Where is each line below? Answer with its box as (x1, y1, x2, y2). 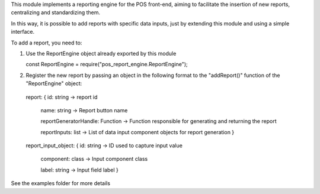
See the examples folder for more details (11, 180, 111, 187)
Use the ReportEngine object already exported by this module (25, 50, 177, 57)
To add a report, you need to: (11, 39, 82, 46)
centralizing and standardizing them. (11, 9, 101, 16)
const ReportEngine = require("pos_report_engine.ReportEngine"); (25, 61, 188, 68)
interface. (11, 28, 35, 35)
